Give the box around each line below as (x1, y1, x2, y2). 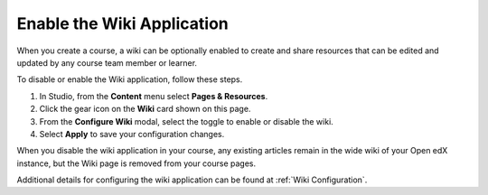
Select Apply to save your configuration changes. (39, 128, 225, 139)
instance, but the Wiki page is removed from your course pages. (16, 158, 257, 169)
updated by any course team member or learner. (16, 57, 198, 68)
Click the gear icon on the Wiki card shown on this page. (39, 104, 251, 115)
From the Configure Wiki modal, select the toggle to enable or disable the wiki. (39, 116, 333, 126)
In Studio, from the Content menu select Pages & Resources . (39, 90, 268, 101)
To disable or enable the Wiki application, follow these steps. (16, 74, 243, 85)
